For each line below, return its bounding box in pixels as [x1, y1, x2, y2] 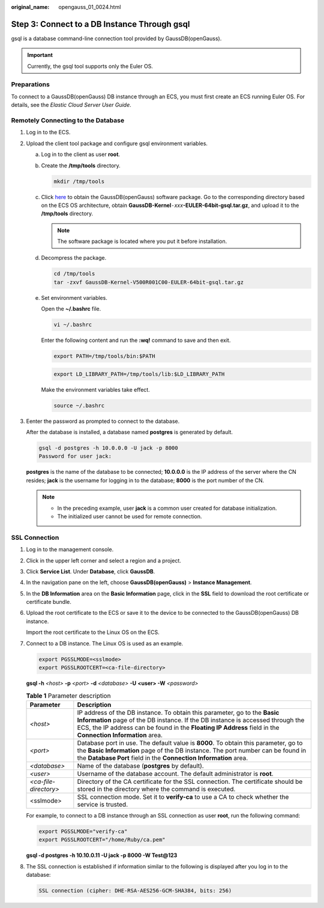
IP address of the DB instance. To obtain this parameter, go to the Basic [77, 708, 280, 717]
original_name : [11, 4, 50, 10]
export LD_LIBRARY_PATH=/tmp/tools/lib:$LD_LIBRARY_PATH [53, 371, 225, 377]
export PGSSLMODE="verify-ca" [38, 828, 128, 835]
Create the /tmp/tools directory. [41, 162, 121, 169]
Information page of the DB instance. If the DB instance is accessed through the [77, 715, 305, 724]
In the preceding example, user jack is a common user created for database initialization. [57, 504, 277, 512]
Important [27, 52, 53, 59]
